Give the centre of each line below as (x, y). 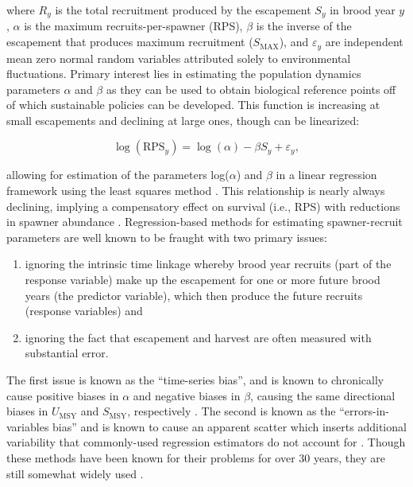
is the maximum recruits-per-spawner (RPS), (133, 26)
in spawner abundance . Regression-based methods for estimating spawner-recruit (205, 222)
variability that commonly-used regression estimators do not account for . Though (206, 442)
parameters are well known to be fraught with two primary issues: (167, 237)
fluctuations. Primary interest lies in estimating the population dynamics (184, 74)
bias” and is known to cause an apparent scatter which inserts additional (230, 426)
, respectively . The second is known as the (232, 411)
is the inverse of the (304, 26)
